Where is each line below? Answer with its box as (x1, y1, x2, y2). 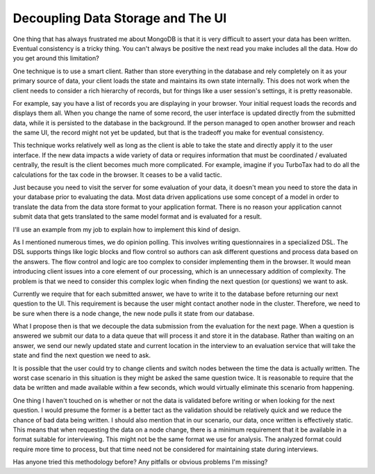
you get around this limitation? (12, 54, 100, 63)
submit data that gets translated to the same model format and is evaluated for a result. (12, 212, 262, 221)
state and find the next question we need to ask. (12, 351, 151, 360)
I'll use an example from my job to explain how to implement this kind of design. (12, 225, 241, 233)
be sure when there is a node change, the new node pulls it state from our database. (12, 309, 255, 317)
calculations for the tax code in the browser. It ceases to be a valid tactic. (12, 171, 222, 179)
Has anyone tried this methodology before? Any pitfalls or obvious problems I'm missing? (12, 458, 268, 466)
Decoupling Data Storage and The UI (12, 10, 227, 26)
